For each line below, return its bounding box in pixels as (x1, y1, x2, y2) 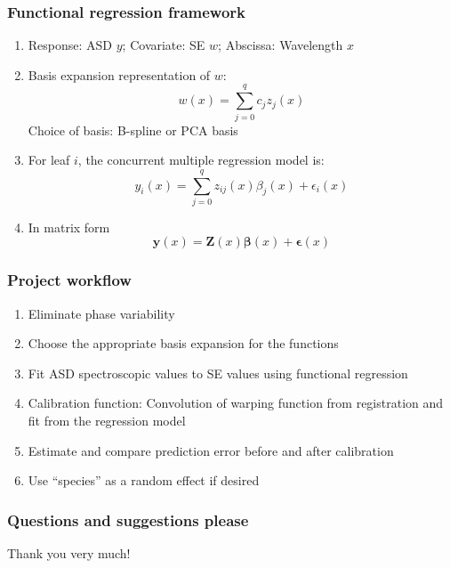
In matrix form (28, 217, 110, 236)
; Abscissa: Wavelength (218, 36, 343, 54)
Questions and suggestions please (7, 508, 249, 531)
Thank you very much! (7, 544, 131, 563)
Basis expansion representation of (28, 65, 211, 84)
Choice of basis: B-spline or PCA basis (28, 120, 238, 139)
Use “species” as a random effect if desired (28, 471, 260, 490)
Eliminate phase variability (28, 304, 175, 322)
